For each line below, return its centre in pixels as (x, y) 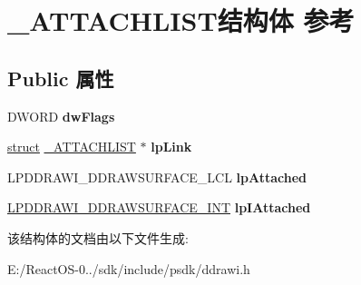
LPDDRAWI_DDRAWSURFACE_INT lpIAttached (159, 207)
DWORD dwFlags (61, 116)
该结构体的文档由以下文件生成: (98, 237)
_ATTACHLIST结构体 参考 (181, 20)
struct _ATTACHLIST (72, 147)
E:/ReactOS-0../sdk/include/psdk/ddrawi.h (129, 268)
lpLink (171, 147)
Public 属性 (61, 78)
